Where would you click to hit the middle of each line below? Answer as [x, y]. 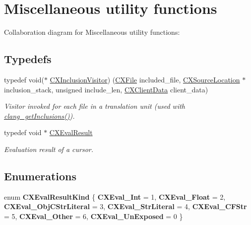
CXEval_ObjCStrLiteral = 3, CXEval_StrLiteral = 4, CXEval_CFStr [125, 206]
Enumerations [40, 176]
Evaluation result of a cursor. [49, 149]
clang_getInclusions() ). [39, 115]
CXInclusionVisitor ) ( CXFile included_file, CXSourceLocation [145, 79]
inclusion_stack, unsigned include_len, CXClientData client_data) [106, 89]
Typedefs [28, 59]
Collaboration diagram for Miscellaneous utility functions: [92, 32]
